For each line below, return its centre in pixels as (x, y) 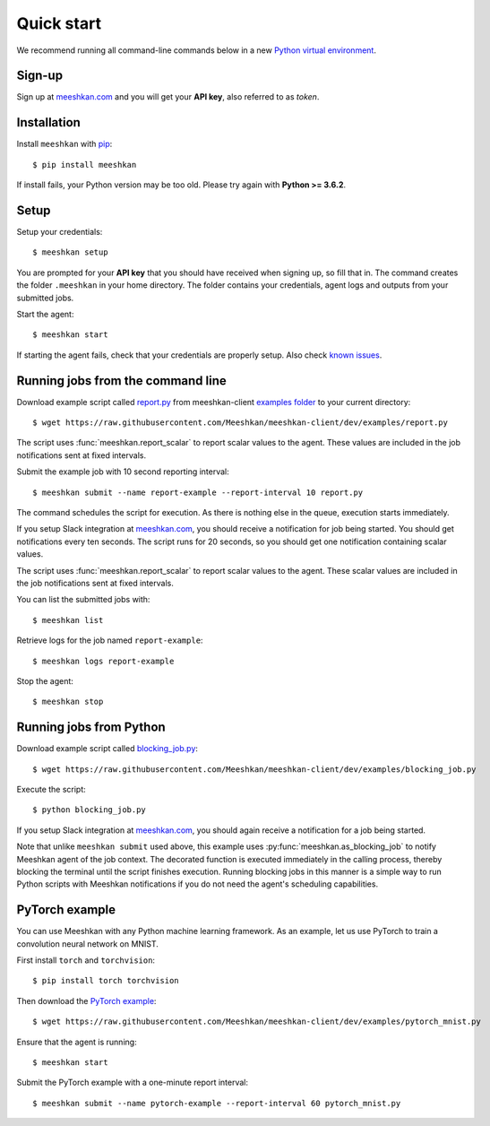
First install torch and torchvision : (86, 960)
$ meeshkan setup (70, 252)
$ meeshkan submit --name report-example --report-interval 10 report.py (198, 492)
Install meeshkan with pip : (64, 144)
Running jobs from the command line (122, 381)
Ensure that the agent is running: (77, 1042)
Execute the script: (52, 790)
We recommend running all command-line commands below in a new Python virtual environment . (196, 50)
